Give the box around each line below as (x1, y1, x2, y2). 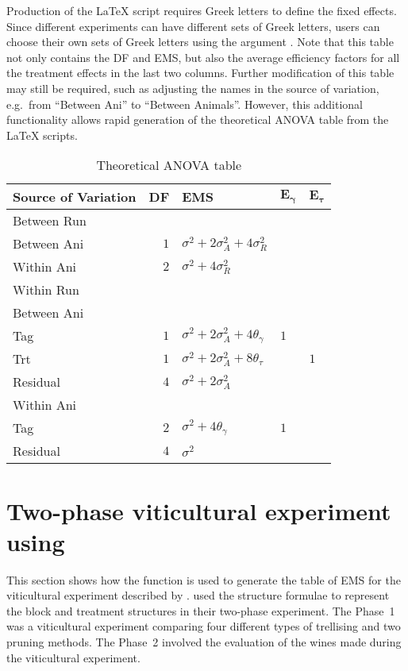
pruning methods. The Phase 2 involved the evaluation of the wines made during (6, 634, 402, 650)
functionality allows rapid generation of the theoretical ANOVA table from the (6, 111, 389, 128)
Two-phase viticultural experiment (6, 494, 391, 526)
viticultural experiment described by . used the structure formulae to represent (6, 587, 390, 604)
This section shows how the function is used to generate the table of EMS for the (6, 571, 401, 588)
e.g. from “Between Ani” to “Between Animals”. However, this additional (6, 95, 363, 112)
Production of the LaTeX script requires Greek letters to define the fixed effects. (6, 2, 397, 18)
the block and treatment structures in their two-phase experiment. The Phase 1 (6, 602, 395, 619)
